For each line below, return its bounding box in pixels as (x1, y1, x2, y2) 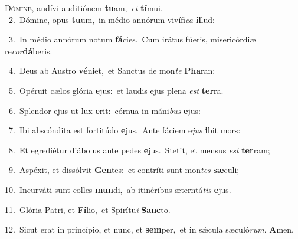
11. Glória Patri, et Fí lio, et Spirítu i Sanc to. (5, 203, 171, 215)
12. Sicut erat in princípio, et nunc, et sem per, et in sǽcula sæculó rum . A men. (5, 223, 294, 235)
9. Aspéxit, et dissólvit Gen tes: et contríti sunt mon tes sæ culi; (8, 163, 240, 176)
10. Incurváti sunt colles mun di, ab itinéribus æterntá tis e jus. (5, 183, 231, 195)
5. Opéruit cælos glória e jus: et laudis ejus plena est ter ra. (8, 84, 224, 96)
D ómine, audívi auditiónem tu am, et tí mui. (5, 2, 163, 14)
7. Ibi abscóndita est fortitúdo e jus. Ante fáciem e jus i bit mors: (8, 124, 241, 136)
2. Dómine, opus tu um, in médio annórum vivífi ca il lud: (8, 13, 215, 25)
